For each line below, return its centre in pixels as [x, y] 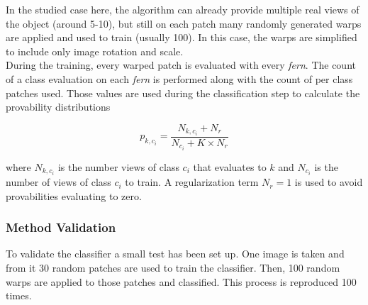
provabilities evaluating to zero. [74, 195]
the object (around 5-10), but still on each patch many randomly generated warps [184, 23]
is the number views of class [118, 166]
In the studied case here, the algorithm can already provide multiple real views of [183, 9]
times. [19, 295]
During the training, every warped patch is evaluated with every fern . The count [181, 65]
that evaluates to [230, 166]
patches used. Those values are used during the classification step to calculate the [183, 93]
